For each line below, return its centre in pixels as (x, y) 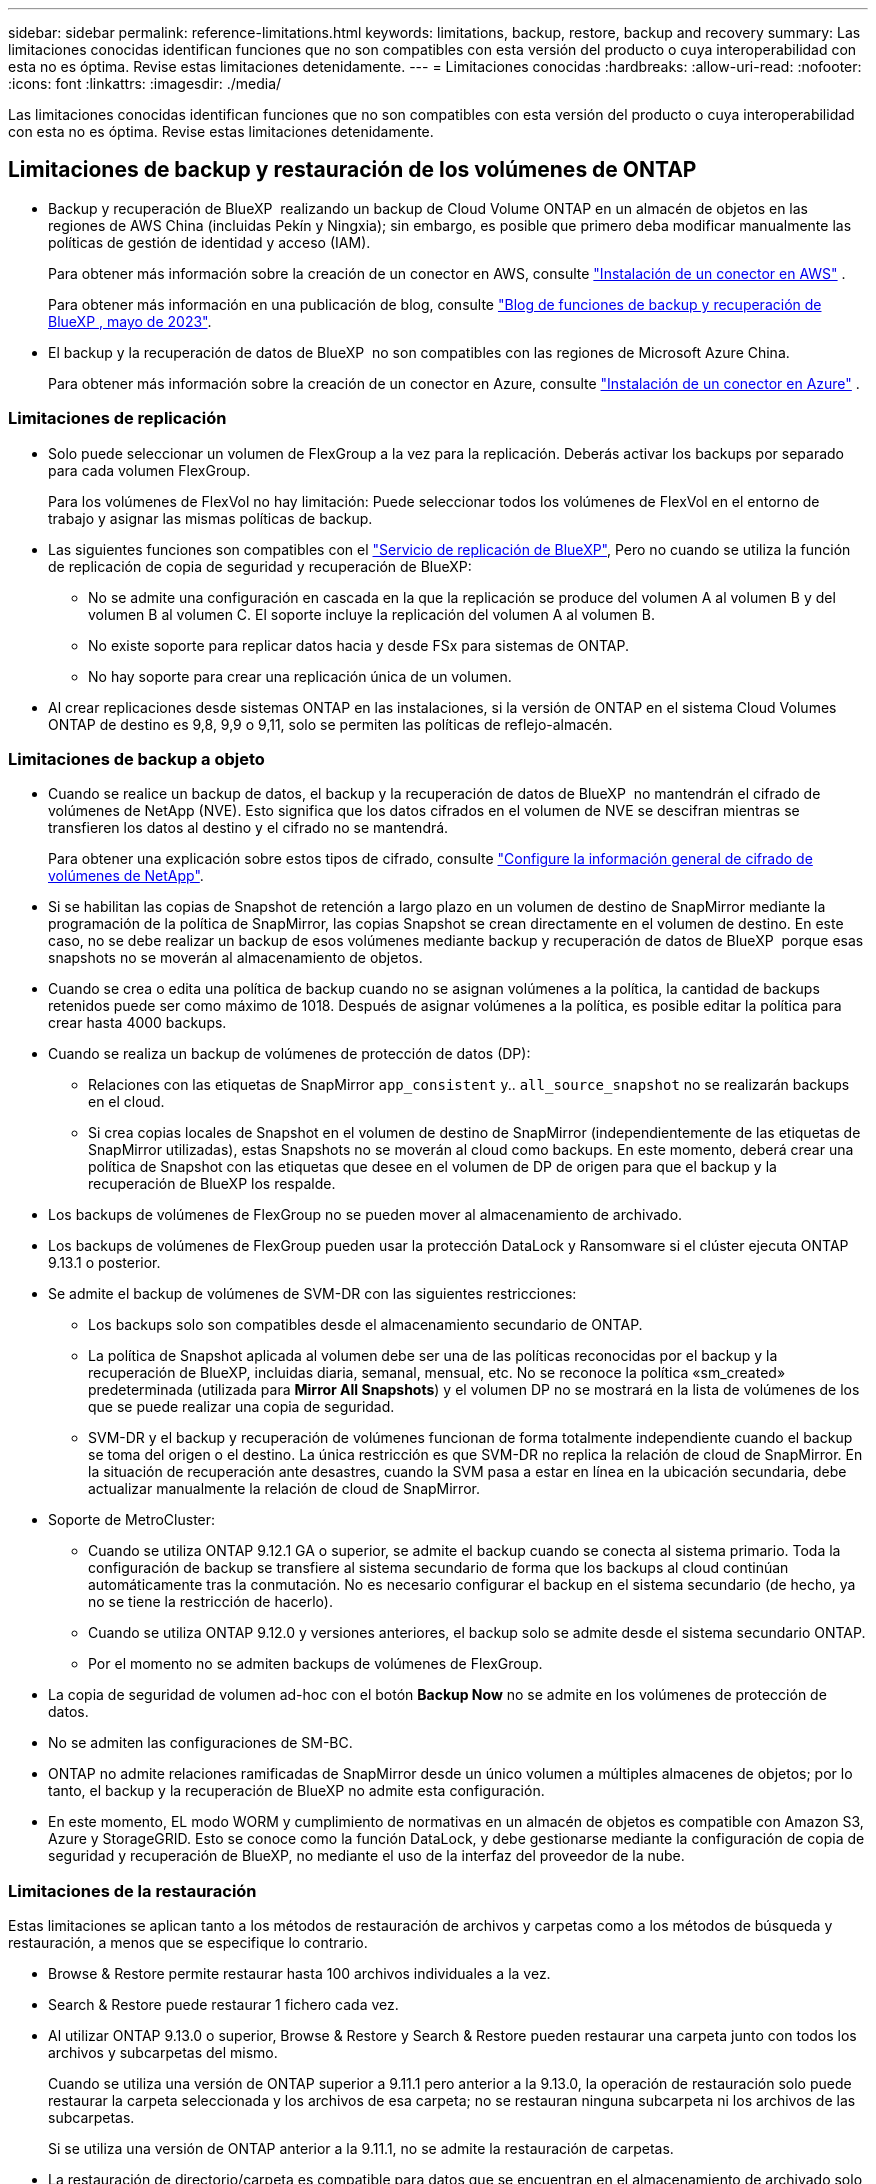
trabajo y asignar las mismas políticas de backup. (210, 518)
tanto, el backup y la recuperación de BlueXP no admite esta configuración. (296, 1791)
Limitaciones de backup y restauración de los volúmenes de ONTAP (352, 170)
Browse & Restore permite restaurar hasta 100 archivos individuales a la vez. (299, 1974)
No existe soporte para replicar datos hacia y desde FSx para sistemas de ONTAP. (359, 645)
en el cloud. (126, 1102)
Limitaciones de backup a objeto (136, 758)
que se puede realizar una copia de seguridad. (241, 1407)
